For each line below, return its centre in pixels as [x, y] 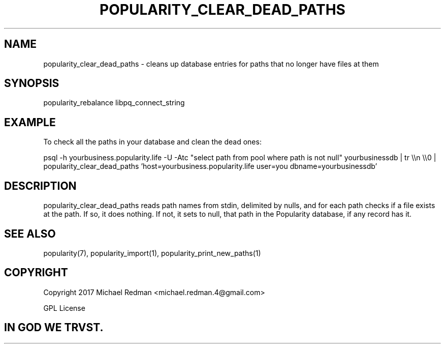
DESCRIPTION [40, 186]
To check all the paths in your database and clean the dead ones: [152, 142]
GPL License [64, 308]
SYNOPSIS [32, 83]
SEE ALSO [30, 234]
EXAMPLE [30, 122]
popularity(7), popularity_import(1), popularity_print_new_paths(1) [152, 253]
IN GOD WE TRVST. [54, 328]
